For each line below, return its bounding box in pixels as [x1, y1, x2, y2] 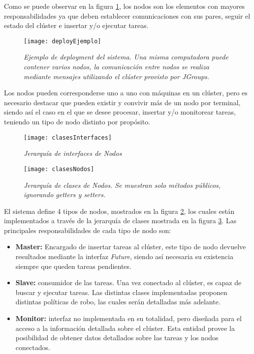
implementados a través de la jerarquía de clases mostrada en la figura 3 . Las [4, 215, 237, 226]
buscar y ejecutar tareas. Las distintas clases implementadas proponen [15, 287, 227, 297]
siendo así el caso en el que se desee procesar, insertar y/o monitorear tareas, [4, 107, 236, 117]
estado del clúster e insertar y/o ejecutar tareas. [4, 20, 149, 30]
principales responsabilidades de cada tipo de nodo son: [4, 225, 171, 235]
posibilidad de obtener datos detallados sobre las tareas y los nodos [15, 332, 219, 343]
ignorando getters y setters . [24, 189, 106, 200]
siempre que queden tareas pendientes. [15, 261, 131, 271]
